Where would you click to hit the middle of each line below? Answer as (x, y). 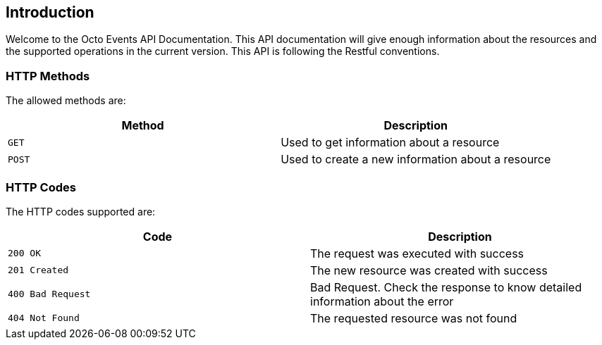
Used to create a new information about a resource (416, 159)
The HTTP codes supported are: (81, 211)
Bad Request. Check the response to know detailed (446, 287)
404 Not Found (44, 318)
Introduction (50, 12)
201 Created (38, 270)
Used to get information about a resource (390, 143)
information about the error (382, 301)
